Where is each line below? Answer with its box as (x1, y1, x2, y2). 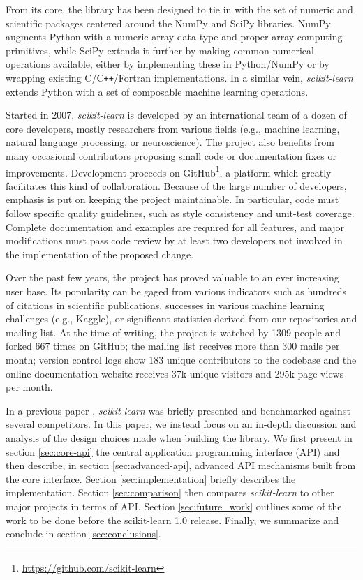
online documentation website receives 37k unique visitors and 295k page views (6, 366, 344, 380)
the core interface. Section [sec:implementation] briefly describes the (6, 471, 296, 486)
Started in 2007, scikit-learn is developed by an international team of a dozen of (6, 107, 347, 122)
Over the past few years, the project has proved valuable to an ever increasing (6, 270, 339, 285)
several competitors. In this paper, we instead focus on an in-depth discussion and (6, 417, 357, 431)
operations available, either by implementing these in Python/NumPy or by (6, 57, 329, 71)
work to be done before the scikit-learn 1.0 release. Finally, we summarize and (6, 512, 339, 527)
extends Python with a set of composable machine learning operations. (6, 84, 309, 98)
